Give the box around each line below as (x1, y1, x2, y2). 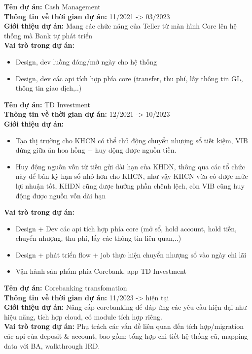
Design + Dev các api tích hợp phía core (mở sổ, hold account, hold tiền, (15, 223, 237, 233)
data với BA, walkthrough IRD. (4, 340, 100, 351)
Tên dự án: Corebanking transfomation (4, 283, 127, 293)
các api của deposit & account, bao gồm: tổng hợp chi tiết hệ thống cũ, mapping (4, 331, 248, 341)
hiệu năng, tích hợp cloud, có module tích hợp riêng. (4, 311, 162, 322)
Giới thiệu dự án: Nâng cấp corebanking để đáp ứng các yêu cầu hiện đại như (4, 302, 247, 312)
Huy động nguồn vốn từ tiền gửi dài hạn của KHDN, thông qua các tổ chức (15, 161, 245, 171)
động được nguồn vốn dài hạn (15, 190, 106, 200)
